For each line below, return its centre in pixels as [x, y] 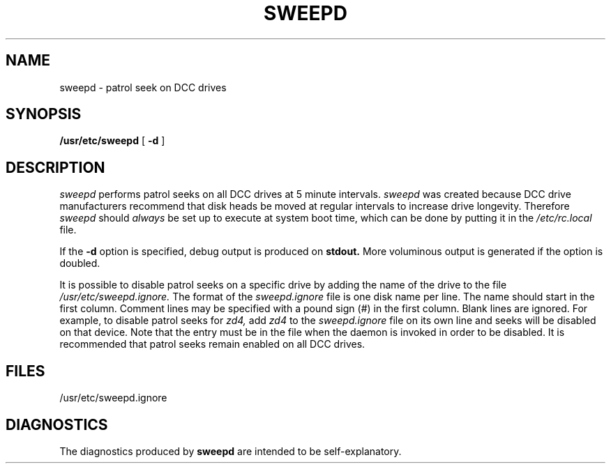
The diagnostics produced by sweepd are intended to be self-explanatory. [231, 451]
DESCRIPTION [55, 167]
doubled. [80, 263]
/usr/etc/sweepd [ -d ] [112, 141]
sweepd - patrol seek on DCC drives [143, 87]
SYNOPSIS [44, 114]
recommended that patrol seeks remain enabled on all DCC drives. [212, 344]
